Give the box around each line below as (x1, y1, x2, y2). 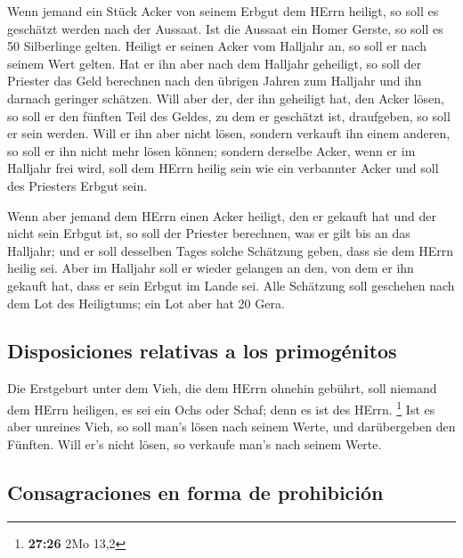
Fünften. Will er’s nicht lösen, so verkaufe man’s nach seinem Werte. (7, 434, 382, 453)
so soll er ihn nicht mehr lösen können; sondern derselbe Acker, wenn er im (7, 141, 416, 160)
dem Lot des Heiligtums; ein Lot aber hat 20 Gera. (7, 293, 285, 312)
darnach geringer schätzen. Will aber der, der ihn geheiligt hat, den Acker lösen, (7, 88, 444, 107)
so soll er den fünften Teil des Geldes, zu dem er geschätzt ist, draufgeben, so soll (7, 106, 451, 125)
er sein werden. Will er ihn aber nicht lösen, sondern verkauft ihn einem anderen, (7, 124, 451, 143)
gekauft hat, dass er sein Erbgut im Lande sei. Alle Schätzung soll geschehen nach (7, 275, 455, 294)
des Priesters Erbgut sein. (7, 176, 148, 194)
